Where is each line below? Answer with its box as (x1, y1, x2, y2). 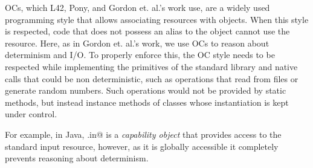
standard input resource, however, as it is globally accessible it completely (5, 140, 279, 152)
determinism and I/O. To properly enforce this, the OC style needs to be (5, 48, 275, 61)
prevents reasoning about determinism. (5, 152, 149, 164)
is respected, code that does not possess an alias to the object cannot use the (5, 25, 290, 37)
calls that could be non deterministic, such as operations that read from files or (5, 72, 298, 85)
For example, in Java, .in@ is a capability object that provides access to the (5, 128, 282, 140)
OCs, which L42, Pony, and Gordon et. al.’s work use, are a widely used (5, 1, 270, 13)
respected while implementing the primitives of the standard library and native (5, 60, 298, 73)
